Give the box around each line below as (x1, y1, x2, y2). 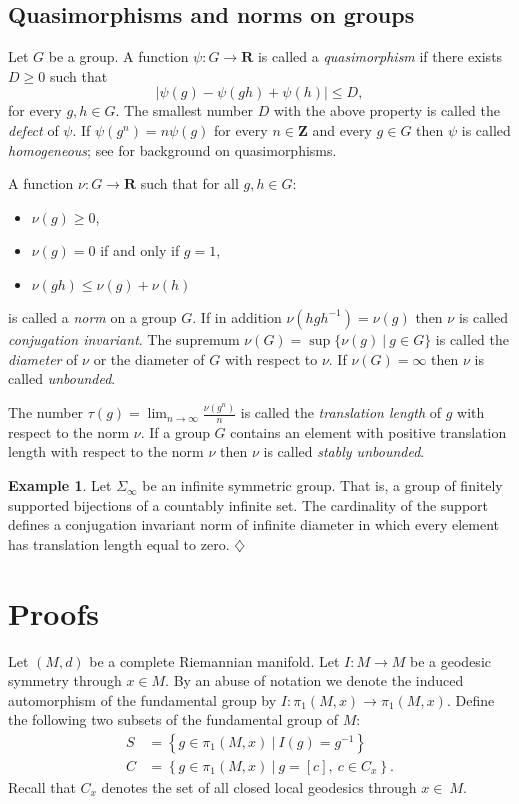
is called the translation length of (240, 402, 442, 423)
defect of (8, 119, 59, 140)
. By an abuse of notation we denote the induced (165, 670, 464, 691)
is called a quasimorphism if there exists (257, 46, 503, 67)
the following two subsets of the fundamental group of (8, 709, 339, 730)
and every (312, 119, 372, 140)
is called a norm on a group (8, 306, 177, 327)
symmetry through (8, 670, 122, 691)
